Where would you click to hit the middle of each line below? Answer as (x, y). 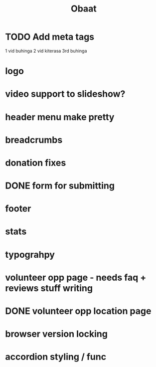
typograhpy (30, 254)
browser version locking (57, 334)
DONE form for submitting (60, 186)
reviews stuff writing (49, 288)
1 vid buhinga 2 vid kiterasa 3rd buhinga (46, 51)
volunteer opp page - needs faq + (76, 278)
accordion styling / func (56, 357)
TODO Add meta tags (50, 37)
